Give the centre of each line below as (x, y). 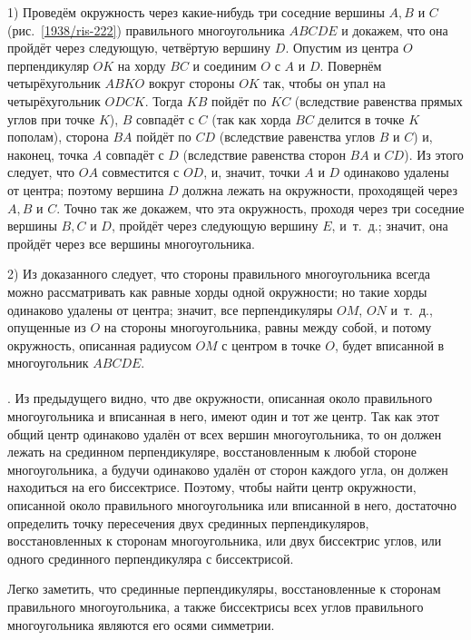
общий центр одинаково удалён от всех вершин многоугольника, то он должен (225, 433)
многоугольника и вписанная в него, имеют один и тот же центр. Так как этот (223, 416)
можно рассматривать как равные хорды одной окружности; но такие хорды (217, 291)
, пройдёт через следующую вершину (215, 226)
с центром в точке (271, 345)
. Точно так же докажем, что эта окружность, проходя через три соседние (260, 207)
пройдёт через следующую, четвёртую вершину (139, 48)
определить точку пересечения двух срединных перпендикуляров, (188, 522)
